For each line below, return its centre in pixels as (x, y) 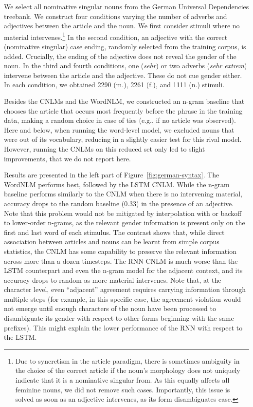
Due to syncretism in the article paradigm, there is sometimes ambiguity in (127, 360)
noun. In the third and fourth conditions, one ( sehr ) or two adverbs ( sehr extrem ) (126, 66)
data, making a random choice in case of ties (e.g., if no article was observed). (120, 120)
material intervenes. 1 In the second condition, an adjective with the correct (116, 36)
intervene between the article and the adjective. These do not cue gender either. (123, 75)
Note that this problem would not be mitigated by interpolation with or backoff (123, 213)
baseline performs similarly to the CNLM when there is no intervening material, (123, 194)
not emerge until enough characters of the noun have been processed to (110, 308)
